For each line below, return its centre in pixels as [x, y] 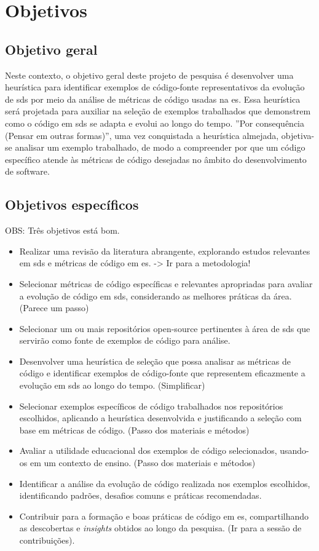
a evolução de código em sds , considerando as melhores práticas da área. [156, 295]
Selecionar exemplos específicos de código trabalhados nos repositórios [151, 406]
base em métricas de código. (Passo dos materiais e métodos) [134, 430]
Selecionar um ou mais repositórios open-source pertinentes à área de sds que [165, 328]
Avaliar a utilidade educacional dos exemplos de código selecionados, [148, 450]
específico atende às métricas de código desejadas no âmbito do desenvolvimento [156, 159]
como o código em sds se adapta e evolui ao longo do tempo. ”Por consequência [155, 123]
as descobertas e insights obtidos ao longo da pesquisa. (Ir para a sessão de [160, 528]
